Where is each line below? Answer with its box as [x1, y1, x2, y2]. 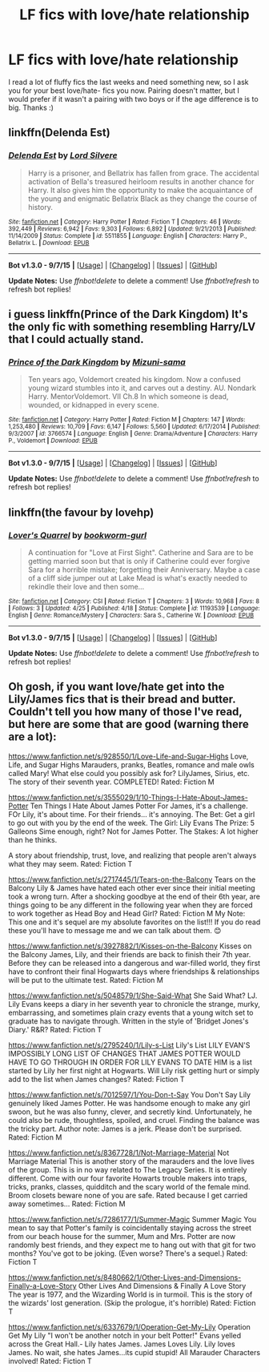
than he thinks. [8, 835, 58, 844]
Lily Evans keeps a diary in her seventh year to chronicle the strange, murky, [8, 999, 260, 1008]
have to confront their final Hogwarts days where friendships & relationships [8, 967, 260, 976]
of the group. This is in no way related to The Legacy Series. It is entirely [8, 1165, 247, 1174]
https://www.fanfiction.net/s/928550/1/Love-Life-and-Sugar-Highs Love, [8, 751, 249, 761]
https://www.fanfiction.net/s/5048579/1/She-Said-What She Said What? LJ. [8, 991, 258, 1000]
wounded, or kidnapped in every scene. [27, 400, 159, 410]
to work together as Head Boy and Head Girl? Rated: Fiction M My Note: [8, 908, 246, 918]
